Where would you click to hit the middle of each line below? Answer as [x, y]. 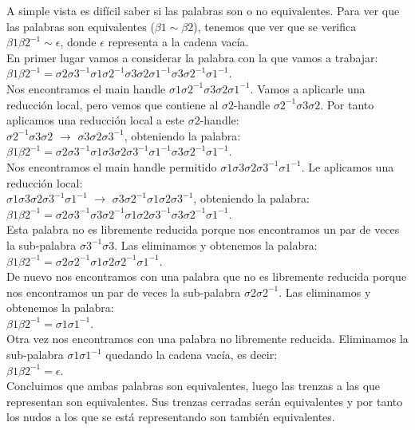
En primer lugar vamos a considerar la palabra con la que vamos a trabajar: [192, 57]
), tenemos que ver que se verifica [275, 26]
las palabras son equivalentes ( [81, 26]
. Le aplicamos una [348, 166]
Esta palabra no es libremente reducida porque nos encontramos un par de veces [203, 229]
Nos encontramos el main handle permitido [112, 166]
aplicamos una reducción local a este [96, 120]
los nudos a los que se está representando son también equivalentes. [171, 417]
